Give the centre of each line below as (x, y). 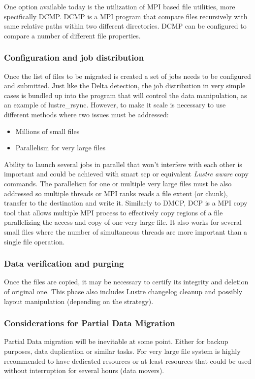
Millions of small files (48, 131)
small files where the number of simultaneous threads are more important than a (126, 231)
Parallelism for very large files (60, 148)
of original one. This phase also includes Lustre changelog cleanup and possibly (123, 291)
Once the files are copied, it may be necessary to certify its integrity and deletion (126, 282)
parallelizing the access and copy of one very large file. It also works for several (123, 222)
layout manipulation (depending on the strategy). (79, 301)
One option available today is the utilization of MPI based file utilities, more (120, 6)
